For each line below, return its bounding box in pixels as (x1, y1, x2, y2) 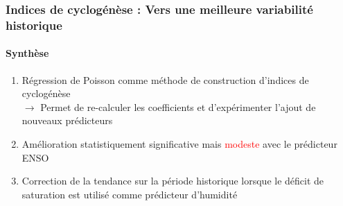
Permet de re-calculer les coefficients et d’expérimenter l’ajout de (40, 99, 316, 114)
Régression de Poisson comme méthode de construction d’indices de (21, 72, 309, 87)
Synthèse (6, 46, 49, 60)
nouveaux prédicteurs (21, 113, 113, 128)
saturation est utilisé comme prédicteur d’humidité (21, 187, 238, 201)
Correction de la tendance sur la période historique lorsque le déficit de (21, 173, 324, 188)
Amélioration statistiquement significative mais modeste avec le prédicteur (21, 136, 337, 151)
